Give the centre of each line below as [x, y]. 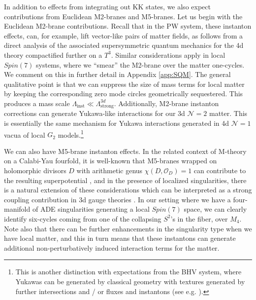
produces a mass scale [37, 103]
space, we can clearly [215, 209]
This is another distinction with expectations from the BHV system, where [128, 272]
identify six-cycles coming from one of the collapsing [83, 218]
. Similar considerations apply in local [168, 55]
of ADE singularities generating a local [91, 209]
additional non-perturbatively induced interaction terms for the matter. [112, 247]
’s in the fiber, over [199, 218]
